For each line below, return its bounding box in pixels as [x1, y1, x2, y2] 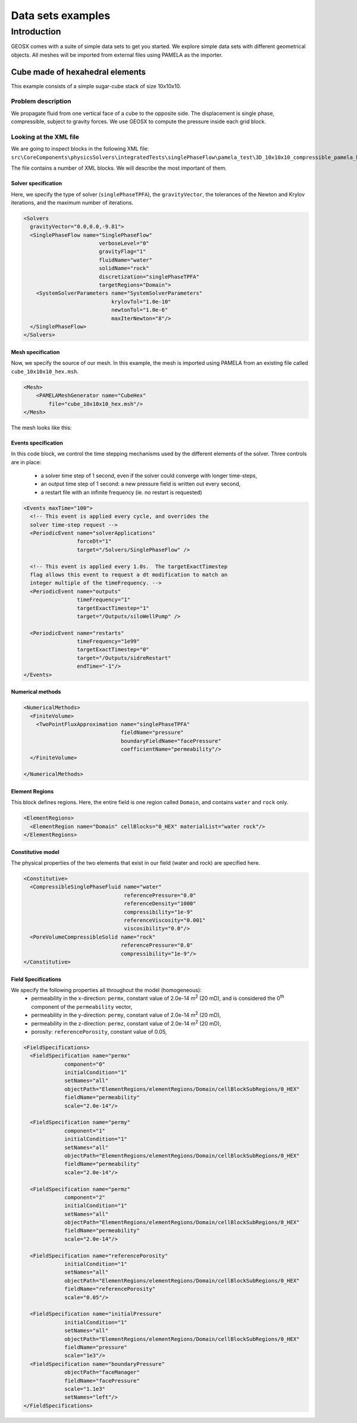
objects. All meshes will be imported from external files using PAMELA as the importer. [11, 51, 223, 58]
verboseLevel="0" [98, 240, 149, 247]
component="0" [64, 1061, 105, 1068]
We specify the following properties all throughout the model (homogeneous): [11, 986, 202, 993]
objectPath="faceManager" [64, 1369, 140, 1376]
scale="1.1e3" [64, 1386, 105, 1392]
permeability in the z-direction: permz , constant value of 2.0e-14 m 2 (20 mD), [31, 1018, 221, 1027]
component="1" [64, 1127, 105, 1134]
